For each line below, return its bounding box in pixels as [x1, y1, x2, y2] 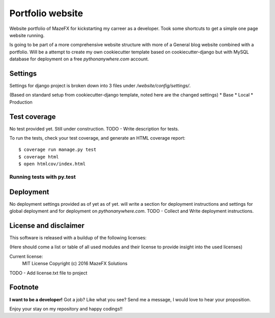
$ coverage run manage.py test [18, 147, 97, 152]
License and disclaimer [9, 221, 85, 230]
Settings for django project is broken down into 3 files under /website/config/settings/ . [9, 83, 191, 89]
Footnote [9, 283, 39, 292]
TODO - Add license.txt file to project [9, 270, 88, 276]
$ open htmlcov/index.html [18, 161, 86, 167]
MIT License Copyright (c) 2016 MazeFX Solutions [22, 261, 128, 267]
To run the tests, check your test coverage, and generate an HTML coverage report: [9, 135, 186, 141]
